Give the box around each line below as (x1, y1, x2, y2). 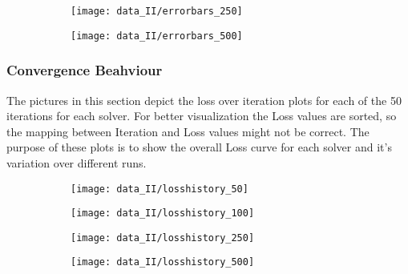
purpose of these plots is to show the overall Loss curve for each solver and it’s (6, 139, 392, 155)
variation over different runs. (6, 154, 147, 171)
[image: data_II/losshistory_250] (71, 232, 255, 244)
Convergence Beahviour (6, 60, 163, 80)
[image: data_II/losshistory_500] (71, 256, 255, 268)
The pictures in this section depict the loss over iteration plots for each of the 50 (6, 91, 402, 108)
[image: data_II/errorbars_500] (71, 30, 243, 42)
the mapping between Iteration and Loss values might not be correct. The (6, 123, 370, 139)
